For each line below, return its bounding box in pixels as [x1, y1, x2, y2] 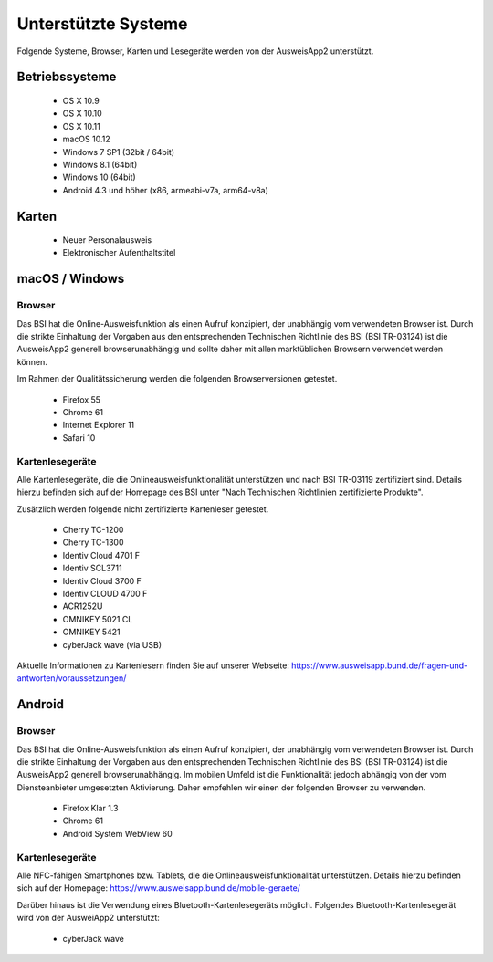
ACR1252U [62, 601, 103, 612]
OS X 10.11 [62, 120, 100, 131]
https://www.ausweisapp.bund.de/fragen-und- [290, 660, 468, 671]
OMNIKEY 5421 [62, 626, 121, 638]
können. [16, 356, 47, 367]
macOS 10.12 [62, 133, 110, 145]
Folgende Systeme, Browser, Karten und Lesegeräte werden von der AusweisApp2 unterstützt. [16, 46, 374, 57]
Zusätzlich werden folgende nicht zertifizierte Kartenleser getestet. [16, 503, 269, 515]
